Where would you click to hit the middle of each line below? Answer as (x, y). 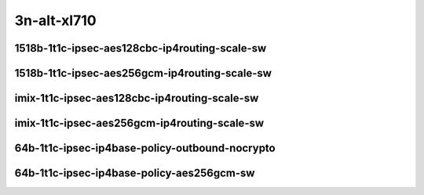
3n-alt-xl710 (56, 20)
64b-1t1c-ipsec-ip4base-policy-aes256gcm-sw (135, 173)
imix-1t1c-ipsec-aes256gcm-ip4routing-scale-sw (139, 123)
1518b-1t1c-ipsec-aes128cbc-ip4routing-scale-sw (141, 48)
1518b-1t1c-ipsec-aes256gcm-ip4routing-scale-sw (143, 73)
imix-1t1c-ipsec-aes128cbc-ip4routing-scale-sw (137, 98)
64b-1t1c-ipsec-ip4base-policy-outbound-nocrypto (145, 148)
